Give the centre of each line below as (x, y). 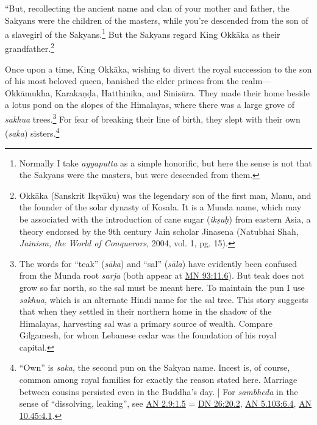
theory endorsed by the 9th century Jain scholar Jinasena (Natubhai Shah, (159, 231)
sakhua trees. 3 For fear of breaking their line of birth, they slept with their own (153, 118)
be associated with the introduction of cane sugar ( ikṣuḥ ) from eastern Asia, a (165, 219)
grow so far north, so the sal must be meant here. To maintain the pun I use (162, 287)
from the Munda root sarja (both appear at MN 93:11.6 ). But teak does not (162, 275)
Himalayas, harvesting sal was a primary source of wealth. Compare (146, 323)
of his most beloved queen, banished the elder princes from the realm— (138, 81)
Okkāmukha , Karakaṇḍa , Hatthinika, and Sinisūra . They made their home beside (158, 92)
